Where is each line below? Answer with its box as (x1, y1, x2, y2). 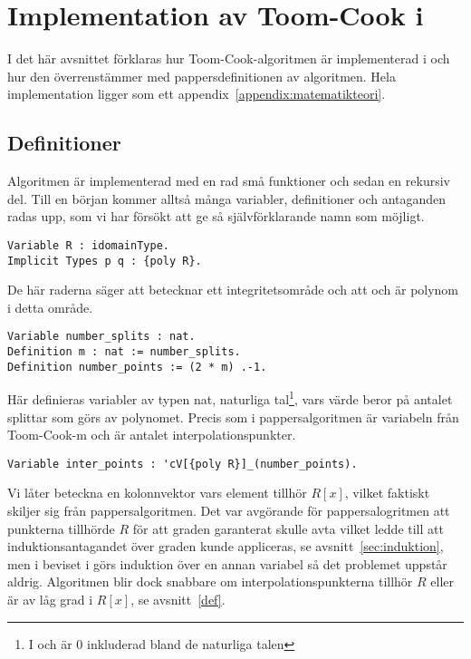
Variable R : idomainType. (7, 238, 169, 252)
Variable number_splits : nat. (7, 330, 196, 344)
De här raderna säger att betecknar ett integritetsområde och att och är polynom (7, 280, 459, 299)
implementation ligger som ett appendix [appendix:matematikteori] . (7, 84, 386, 103)
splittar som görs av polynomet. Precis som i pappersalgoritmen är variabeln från (7, 407, 459, 426)
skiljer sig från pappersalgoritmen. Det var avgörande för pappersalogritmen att (7, 501, 450, 520)
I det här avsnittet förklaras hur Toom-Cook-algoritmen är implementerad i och (7, 49, 450, 68)
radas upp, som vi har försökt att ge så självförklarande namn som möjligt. (7, 207, 425, 226)
